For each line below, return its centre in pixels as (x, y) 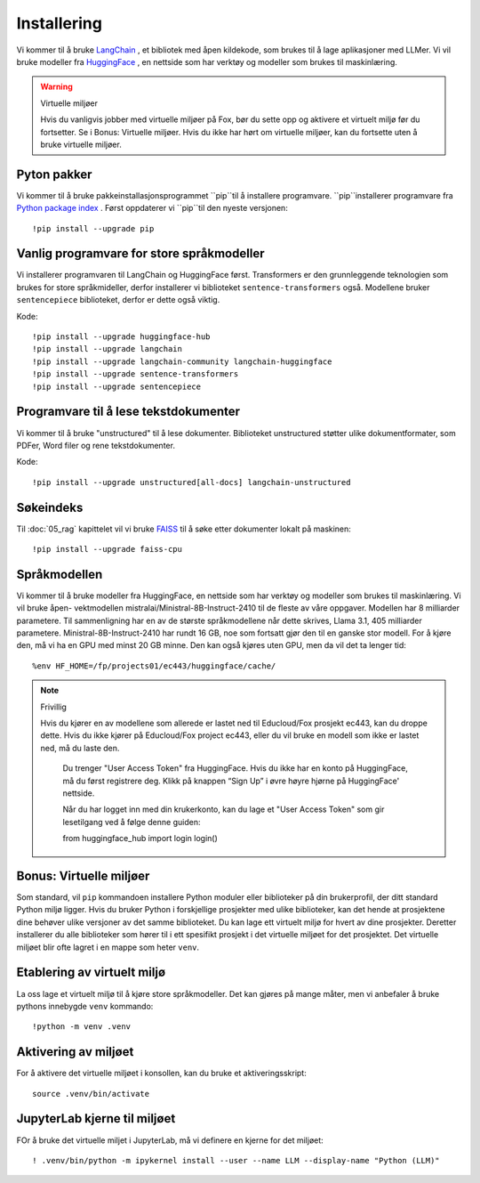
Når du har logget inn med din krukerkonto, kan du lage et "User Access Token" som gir (224, 809)
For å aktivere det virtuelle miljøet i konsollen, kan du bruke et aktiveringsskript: (161, 1074)
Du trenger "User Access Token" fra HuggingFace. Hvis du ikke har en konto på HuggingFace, (235, 768)
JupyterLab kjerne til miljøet (96, 1118)
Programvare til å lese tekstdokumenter (128, 412)
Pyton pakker (54, 174)
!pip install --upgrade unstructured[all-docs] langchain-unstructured (192, 482)
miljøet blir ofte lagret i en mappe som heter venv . (108, 947)
